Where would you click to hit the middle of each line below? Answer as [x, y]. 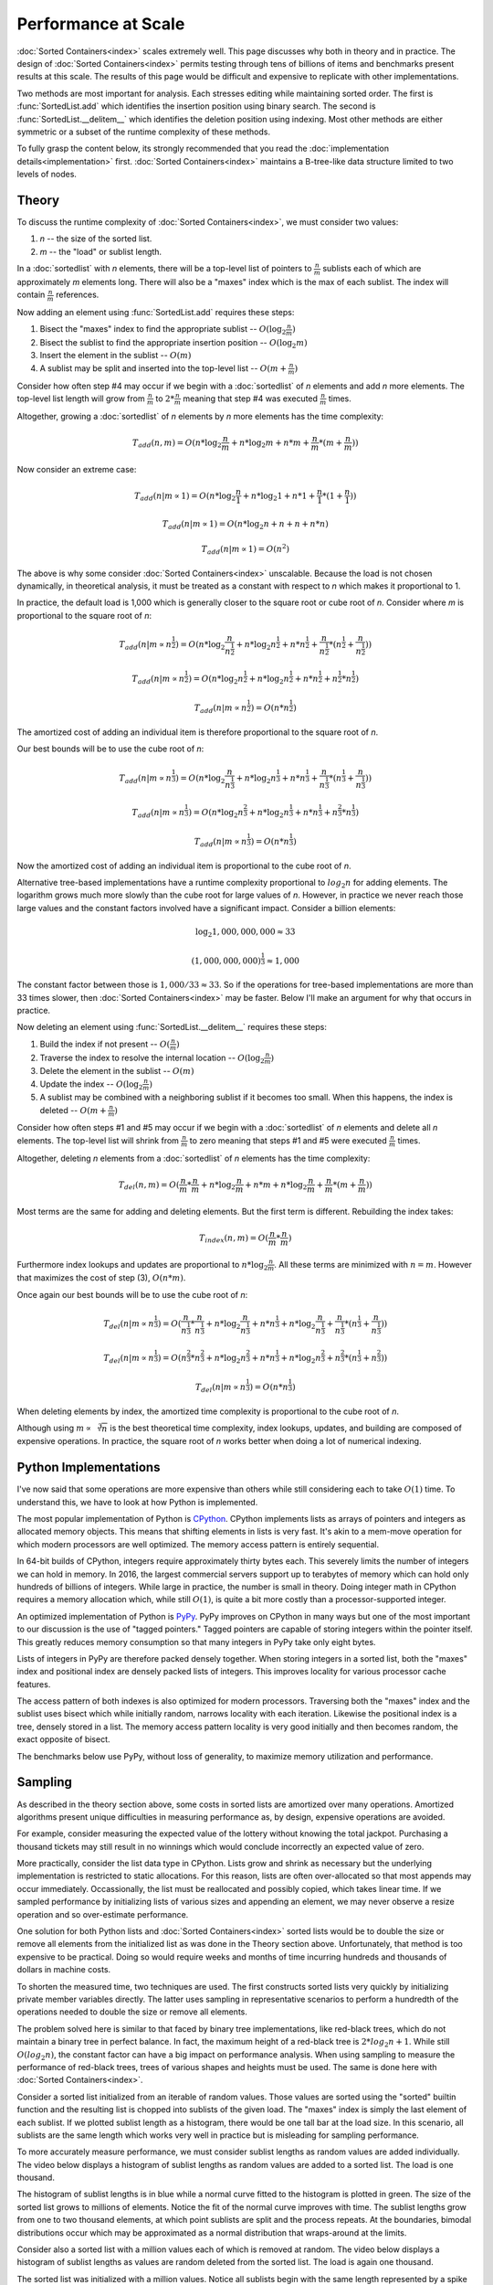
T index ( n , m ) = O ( [234, 1238]
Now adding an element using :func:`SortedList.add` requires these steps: [156, 312]
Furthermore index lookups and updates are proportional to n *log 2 [142, 1265]
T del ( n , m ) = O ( [149, 1185]
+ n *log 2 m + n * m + [270, 443]
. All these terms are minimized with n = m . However [373, 1264]
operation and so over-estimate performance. [103, 1914]
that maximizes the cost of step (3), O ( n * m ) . [101, 1278]
